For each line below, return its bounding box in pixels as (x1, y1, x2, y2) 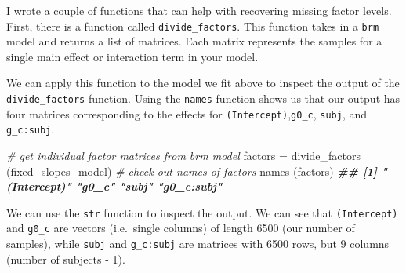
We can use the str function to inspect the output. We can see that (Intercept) (6, 204, 398, 220)
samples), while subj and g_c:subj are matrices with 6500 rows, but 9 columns (6, 235, 390, 252)
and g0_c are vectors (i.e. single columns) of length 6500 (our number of (6, 220, 355, 236)
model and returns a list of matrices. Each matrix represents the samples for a (6, 33, 382, 49)
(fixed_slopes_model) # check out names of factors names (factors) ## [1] (6, 162, 377, 179)
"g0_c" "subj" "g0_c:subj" (75, 178, 223, 195)
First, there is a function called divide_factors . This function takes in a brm (6, 17, 379, 34)
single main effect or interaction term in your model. (6, 48, 259, 64)
